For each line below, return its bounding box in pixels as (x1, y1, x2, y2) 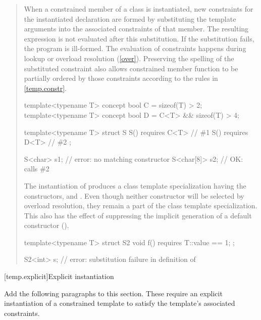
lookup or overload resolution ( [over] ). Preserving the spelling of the (24, 53, 234, 63)
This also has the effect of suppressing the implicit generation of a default (24, 210, 252, 220)
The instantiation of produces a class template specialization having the (24, 180, 246, 191)
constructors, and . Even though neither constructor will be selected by (24, 190, 244, 201)
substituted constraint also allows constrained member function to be (24, 63, 238, 73)
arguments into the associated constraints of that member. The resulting (24, 23, 249, 34)
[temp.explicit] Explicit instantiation (4, 271, 114, 282)
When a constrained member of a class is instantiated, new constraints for (24, 4, 253, 14)
